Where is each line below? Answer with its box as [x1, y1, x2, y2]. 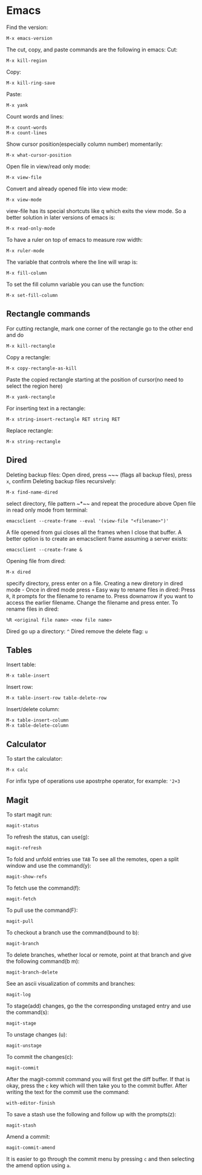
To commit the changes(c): [6, 1053, 74, 1060]
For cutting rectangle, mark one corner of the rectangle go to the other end [6, 325, 194, 332]
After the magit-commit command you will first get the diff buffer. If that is [6, 1076, 191, 1082]
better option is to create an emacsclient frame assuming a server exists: [6, 535, 188, 542]
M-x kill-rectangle [6, 343, 56, 349]
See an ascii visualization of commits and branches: [6, 980, 136, 987]
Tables [6, 645, 32, 655]
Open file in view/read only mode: [6, 163, 91, 170]
